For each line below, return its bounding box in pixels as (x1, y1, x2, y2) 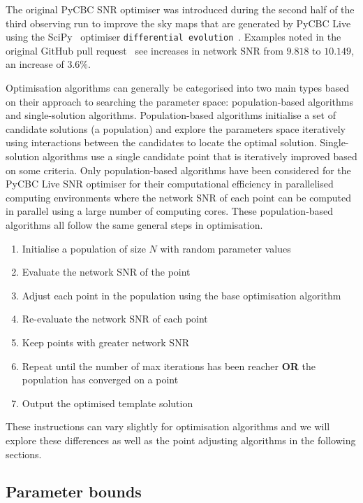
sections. (6, 446, 42, 461)
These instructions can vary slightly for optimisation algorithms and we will (6, 419, 330, 434)
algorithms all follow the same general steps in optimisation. (6, 217, 263, 232)
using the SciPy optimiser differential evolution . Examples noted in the (6, 29, 341, 44)
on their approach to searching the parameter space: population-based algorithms (6, 94, 353, 108)
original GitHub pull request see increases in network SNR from (6, 43, 283, 57)
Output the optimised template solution (22, 395, 193, 410)
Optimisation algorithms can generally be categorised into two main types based (6, 80, 350, 95)
